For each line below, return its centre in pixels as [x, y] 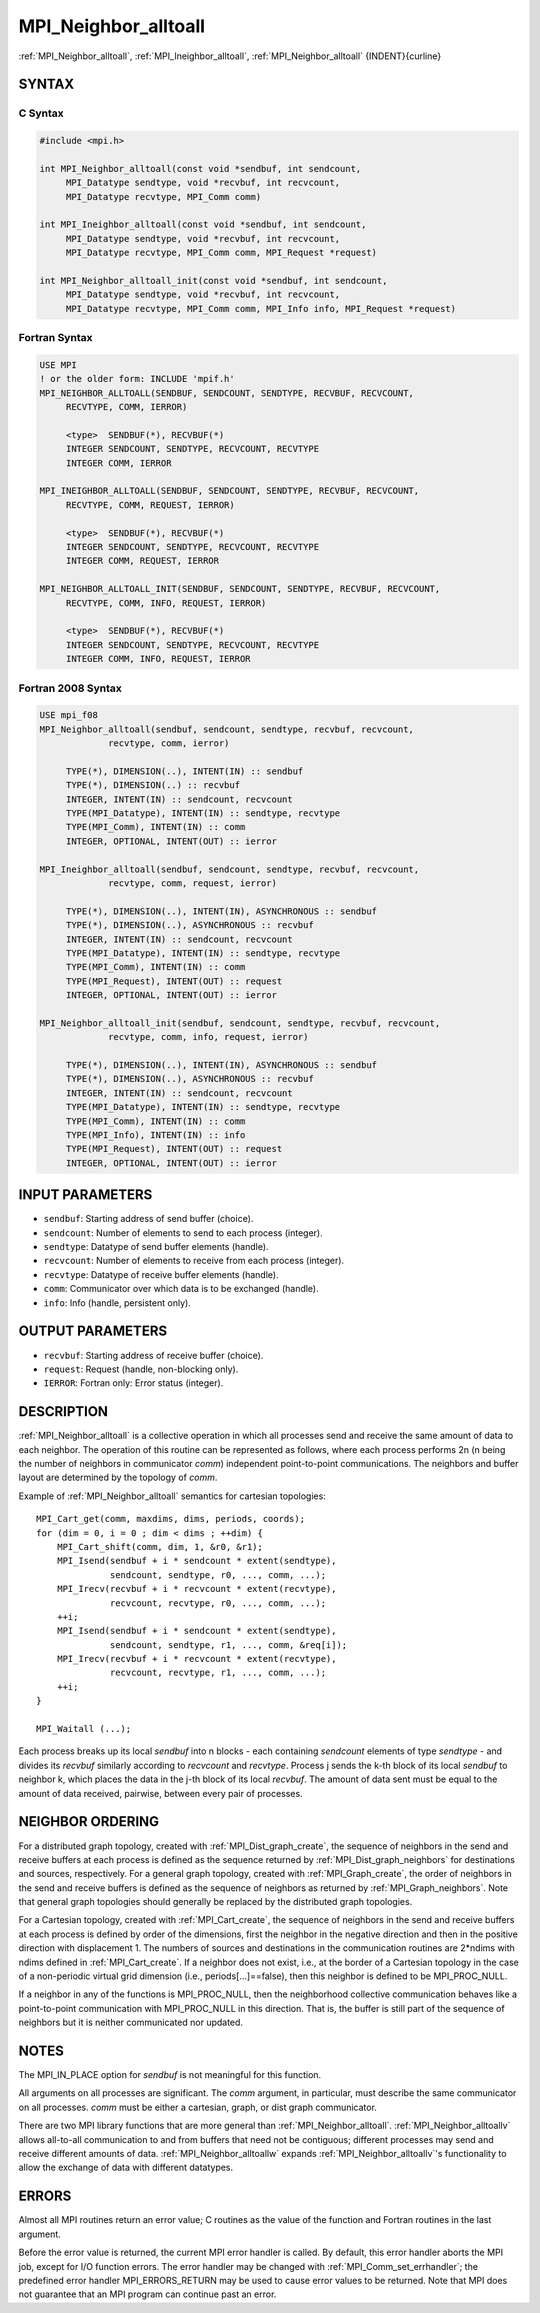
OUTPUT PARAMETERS [93, 1331]
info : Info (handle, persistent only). [117, 1302]
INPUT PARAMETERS [85, 1195]
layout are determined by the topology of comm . [118, 1477]
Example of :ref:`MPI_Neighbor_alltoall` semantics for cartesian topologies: [172, 1496]
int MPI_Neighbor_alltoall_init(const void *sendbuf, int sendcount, [213, 281]
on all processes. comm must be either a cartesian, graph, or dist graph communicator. [197, 2107]
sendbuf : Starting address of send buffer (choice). [148, 1219]
